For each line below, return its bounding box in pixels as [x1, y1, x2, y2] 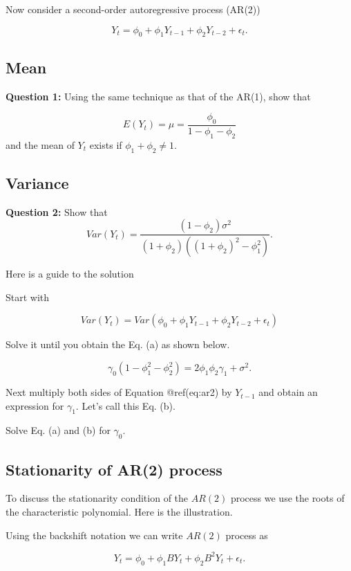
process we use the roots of [230, 491, 345, 505]
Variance [6, 172, 69, 193]
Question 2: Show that [6, 204, 108, 219]
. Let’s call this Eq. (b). [75, 398, 175, 413]
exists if [89, 137, 122, 152]
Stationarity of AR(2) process [6, 458, 222, 480]
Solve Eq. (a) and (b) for [6, 423, 111, 437]
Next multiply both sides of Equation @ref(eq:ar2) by [6, 385, 232, 399]
